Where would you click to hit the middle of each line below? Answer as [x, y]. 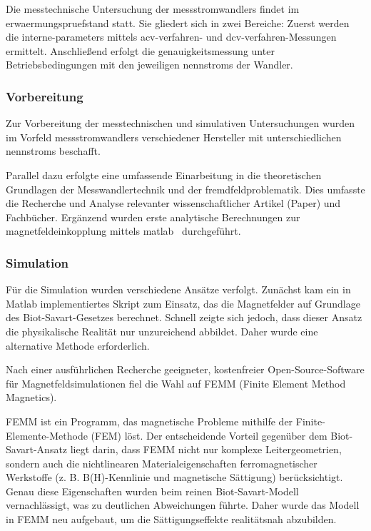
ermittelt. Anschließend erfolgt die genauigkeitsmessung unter [140, 50]
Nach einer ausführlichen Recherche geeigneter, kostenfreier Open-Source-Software [185, 369]
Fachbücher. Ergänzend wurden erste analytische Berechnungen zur [153, 217]
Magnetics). [31, 397]
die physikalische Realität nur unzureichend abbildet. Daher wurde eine [162, 331]
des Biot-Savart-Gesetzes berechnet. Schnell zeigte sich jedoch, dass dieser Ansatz [184, 317]
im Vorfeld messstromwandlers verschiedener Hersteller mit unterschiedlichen [174, 137]
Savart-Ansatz [37, 449]
